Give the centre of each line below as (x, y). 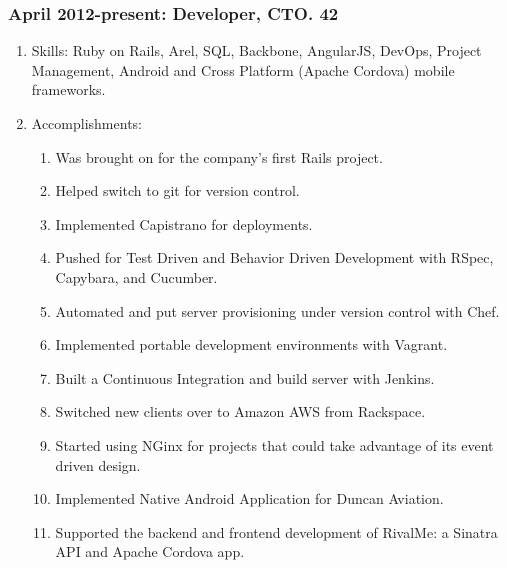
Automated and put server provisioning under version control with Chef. (277, 310)
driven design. (98, 464)
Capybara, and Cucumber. (136, 276)
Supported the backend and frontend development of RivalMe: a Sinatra (276, 531)
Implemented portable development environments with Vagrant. (251, 344)
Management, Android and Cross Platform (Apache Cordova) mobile (243, 69)
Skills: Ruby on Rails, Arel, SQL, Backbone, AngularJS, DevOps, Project (256, 50)
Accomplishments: (86, 123)
